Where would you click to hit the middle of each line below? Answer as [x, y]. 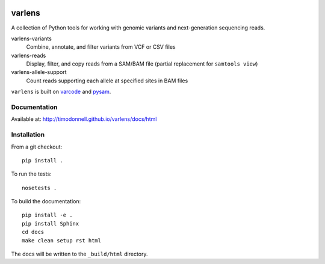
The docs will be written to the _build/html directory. [79, 254]
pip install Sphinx [51, 223]
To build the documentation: [46, 201]
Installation [28, 135]
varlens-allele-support [39, 72]
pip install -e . [47, 215]
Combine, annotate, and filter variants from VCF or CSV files [101, 47]
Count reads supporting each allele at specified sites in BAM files [107, 81]
